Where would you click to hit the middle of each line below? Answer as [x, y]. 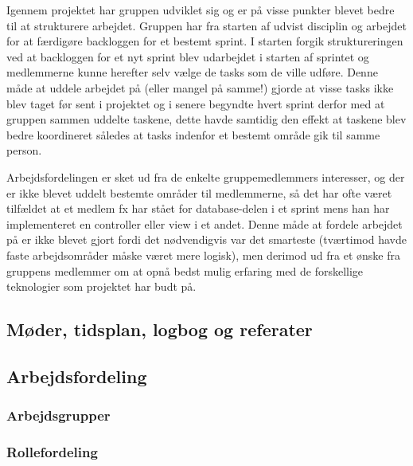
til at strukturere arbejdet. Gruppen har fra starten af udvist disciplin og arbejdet [206, 25]
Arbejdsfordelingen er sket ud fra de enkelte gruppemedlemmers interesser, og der [206, 176]
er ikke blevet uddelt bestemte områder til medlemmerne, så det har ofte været [199, 192]
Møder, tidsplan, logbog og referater [160, 329]
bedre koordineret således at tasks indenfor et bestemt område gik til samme [193, 134]
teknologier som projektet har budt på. [101, 286]
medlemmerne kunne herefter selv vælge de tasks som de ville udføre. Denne [192, 72]
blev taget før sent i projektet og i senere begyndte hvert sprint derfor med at [196, 103]
